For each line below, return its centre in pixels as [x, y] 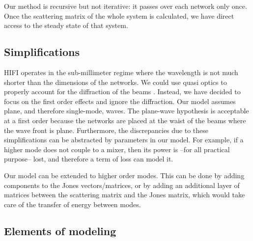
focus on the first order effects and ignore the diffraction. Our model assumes [120, 101]
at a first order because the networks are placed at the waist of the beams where [125, 120]
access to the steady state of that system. [66, 25]
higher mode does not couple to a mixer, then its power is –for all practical [117, 149]
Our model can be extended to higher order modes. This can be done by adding [124, 175]
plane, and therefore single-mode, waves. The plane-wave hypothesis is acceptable [126, 111]
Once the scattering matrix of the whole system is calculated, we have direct [119, 15]
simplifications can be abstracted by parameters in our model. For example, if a [124, 140]
